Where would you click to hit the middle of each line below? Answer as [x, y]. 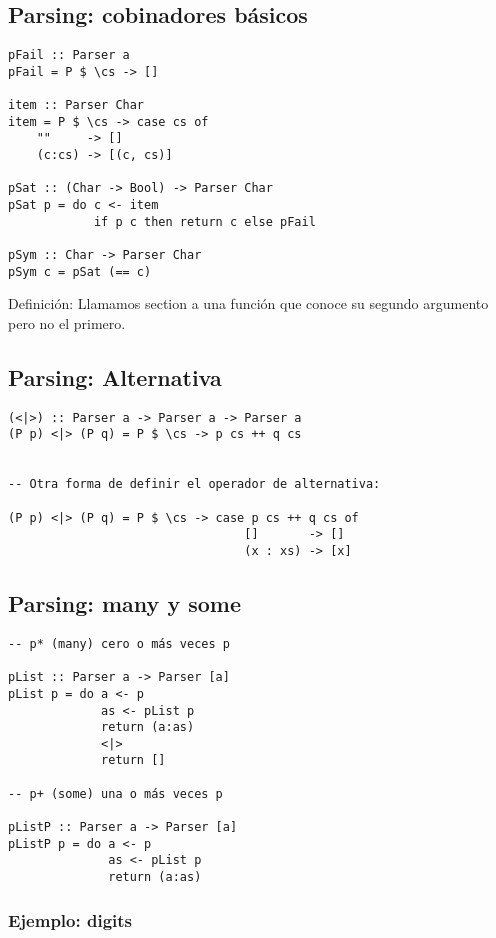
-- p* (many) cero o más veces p [119, 643]
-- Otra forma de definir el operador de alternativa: [194, 484]
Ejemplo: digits [70, 919]
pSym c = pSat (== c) [80, 271]
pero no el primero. [67, 322]
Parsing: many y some [124, 603]
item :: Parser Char [76, 105]
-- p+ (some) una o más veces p [115, 793]
